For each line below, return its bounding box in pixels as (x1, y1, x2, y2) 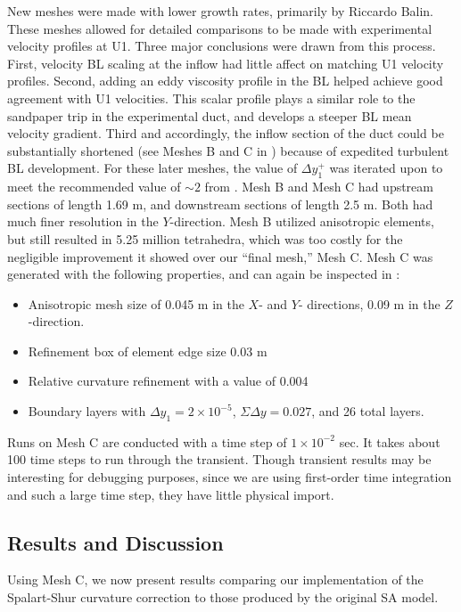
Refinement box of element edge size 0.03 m (28, 341, 268, 360)
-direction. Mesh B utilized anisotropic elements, (169, 212, 434, 231)
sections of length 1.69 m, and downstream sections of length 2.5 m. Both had (7, 194, 433, 213)
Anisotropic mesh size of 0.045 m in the (28, 294, 244, 313)
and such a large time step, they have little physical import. (7, 485, 334, 503)
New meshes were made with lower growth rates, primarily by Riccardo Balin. (7, 2, 434, 20)
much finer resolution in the (7, 212, 159, 231)
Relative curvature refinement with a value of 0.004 (28, 371, 309, 390)
